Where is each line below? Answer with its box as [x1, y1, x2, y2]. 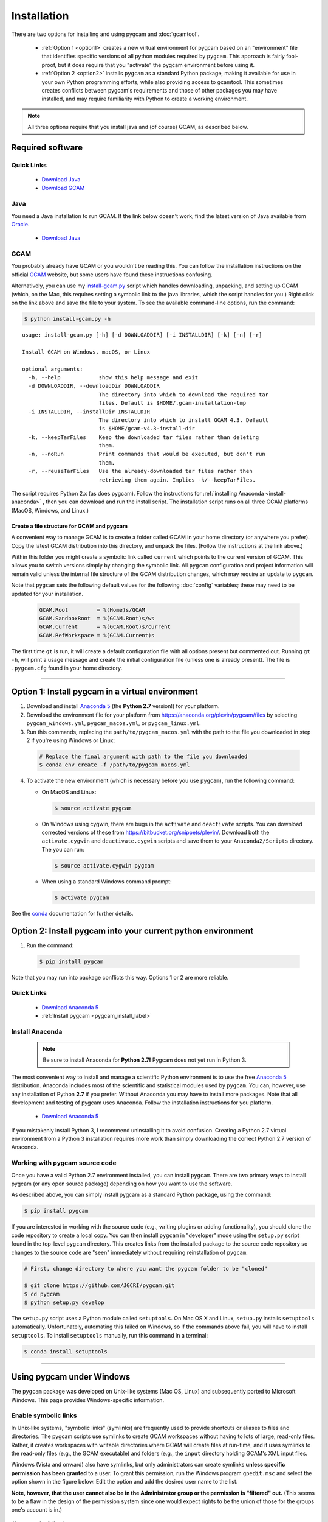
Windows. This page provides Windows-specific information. [11, 1396, 164, 1403]
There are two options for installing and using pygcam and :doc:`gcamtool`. [11, 30, 200, 38]
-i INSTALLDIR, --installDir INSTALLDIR [28, 408, 151, 415]
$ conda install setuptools [24, 1348, 108, 1355]
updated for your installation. [11, 590, 84, 597]
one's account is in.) [11, 1506, 62, 1513]
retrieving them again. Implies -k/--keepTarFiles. [98, 476, 256, 483]
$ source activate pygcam [54, 804, 132, 812]
